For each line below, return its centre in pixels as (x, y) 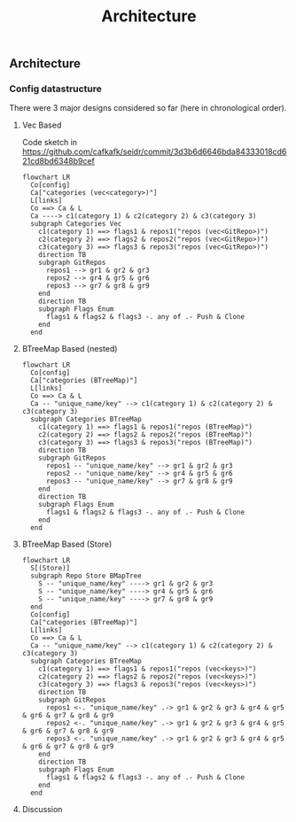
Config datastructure (55, 89)
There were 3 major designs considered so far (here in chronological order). (148, 108)
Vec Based (42, 125)
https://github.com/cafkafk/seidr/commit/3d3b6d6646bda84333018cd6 (154, 151)
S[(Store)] (51, 569)
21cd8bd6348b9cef (58, 161)
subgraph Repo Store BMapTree (86, 576)
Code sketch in (50, 143)
